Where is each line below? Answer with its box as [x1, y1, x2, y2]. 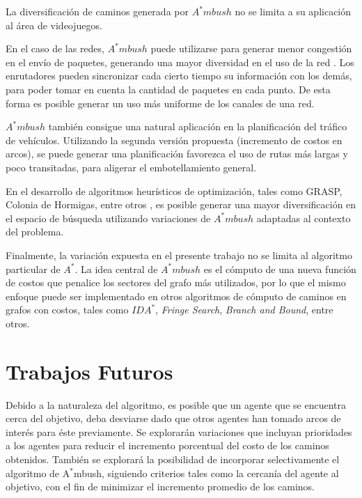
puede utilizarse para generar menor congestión [150, 41, 352, 56]
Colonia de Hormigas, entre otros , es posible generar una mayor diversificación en [6, 197, 356, 212]
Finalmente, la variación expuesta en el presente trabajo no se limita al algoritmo [6, 247, 352, 262]
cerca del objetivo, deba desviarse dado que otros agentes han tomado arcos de [6, 411, 341, 426]
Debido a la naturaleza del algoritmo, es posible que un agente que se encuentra [6, 397, 346, 412]
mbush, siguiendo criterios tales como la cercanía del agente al [73, 465, 339, 480]
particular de [6, 261, 61, 276]
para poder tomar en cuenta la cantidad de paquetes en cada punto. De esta [6, 81, 331, 96]
